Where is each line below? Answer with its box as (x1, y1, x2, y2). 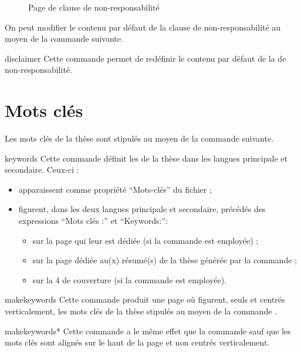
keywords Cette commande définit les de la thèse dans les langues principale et (5, 152, 288, 164)
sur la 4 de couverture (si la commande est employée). (32, 273, 227, 286)
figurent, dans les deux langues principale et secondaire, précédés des (18, 203, 266, 215)
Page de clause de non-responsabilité (28, 1, 160, 13)
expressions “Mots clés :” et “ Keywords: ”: (18, 214, 168, 227)
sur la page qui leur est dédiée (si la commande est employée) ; (32, 234, 259, 246)
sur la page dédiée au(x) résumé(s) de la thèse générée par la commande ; (32, 254, 297, 266)
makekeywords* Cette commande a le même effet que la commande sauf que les (5, 324, 291, 337)
